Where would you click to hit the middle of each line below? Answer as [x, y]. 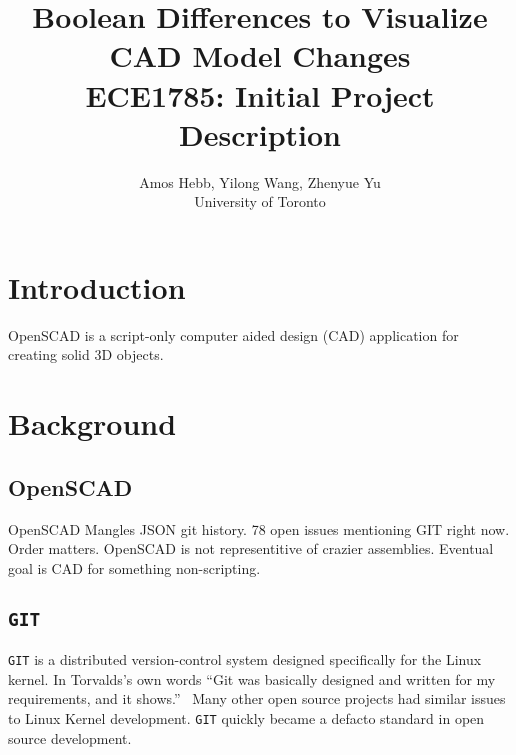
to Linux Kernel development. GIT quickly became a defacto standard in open [246, 717]
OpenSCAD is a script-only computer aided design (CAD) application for [233, 334]
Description [259, 133]
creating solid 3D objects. [86, 354]
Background [92, 423]
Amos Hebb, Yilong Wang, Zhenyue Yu [260, 181]
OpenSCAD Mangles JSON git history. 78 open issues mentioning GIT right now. [259, 528]
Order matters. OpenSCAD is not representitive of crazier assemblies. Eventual [251, 548]
